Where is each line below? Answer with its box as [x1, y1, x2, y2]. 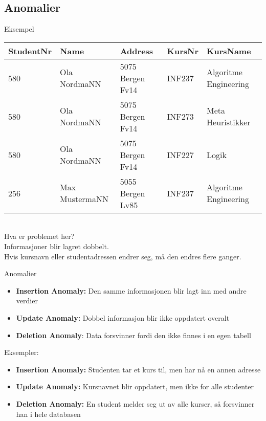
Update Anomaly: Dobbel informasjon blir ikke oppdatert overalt [16, 312, 230, 323]
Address [120, 45, 153, 57]
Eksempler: [4, 347, 39, 358]
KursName [207, 45, 251, 57]
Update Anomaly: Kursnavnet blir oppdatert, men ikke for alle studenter [16, 381, 254, 392]
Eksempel [4, 24, 34, 34]
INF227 [167, 148, 194, 161]
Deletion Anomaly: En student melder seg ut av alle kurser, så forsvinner [16, 398, 255, 409]
